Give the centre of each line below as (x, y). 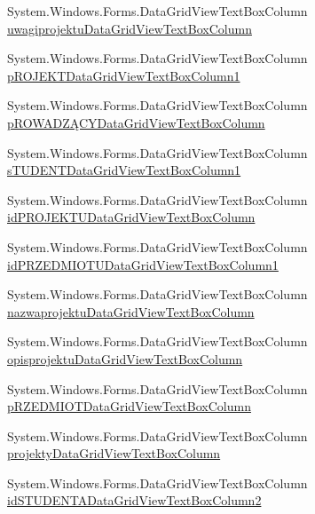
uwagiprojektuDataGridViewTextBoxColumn (130, 28)
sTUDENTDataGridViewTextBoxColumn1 (124, 170)
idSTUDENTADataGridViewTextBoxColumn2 (134, 500)
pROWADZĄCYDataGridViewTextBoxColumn (136, 122)
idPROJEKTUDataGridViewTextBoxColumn (131, 217)
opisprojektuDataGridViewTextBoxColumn (125, 358)
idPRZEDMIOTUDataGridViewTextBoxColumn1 (143, 264)
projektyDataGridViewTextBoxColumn (114, 453)
